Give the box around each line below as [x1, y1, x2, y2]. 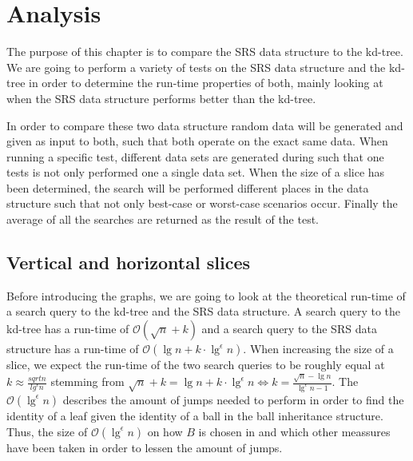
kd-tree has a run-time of [6, 320, 129, 337]
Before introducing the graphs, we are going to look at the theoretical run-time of [6, 287, 406, 304]
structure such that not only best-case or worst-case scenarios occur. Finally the [6, 195, 398, 212]
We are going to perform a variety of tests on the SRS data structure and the [6, 58, 386, 75]
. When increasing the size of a [243, 340, 394, 357]
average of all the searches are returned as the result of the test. [6, 211, 320, 228]
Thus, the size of [6, 423, 88, 439]
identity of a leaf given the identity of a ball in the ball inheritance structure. [6, 407, 383, 423]
